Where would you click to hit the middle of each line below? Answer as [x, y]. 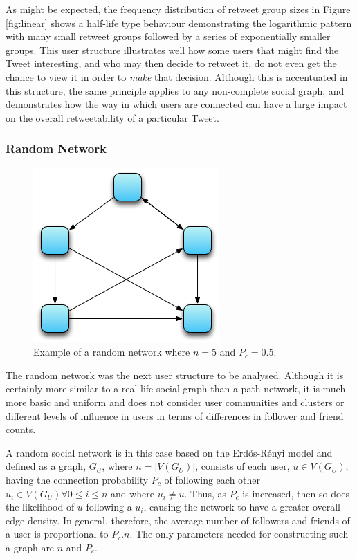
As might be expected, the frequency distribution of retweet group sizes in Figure [178, 9]
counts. [21, 429]
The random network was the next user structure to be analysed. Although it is [175, 375]
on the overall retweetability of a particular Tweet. [112, 117]
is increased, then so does [296, 493]
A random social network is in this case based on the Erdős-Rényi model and [169, 452]
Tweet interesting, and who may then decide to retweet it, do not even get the [171, 63]
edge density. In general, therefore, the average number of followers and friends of [178, 520]
